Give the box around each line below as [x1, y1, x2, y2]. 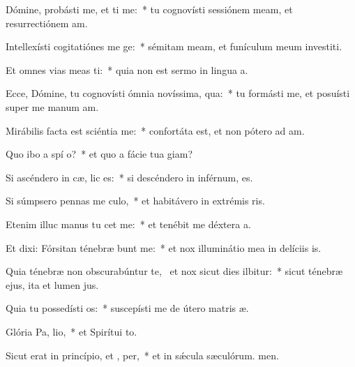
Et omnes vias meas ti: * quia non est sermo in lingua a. [6, 62, 248, 77]
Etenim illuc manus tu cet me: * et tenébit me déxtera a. [6, 216, 251, 231]
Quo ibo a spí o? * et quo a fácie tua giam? [6, 147, 193, 161]
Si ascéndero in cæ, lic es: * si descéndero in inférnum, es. [6, 170, 253, 184]
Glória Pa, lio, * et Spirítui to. [6, 324, 137, 338]
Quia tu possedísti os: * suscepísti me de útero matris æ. [6, 301, 249, 315]
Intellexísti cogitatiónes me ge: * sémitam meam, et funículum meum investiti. [6, 39, 342, 54]
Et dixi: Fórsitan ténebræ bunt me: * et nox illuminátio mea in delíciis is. [6, 240, 322, 255]
